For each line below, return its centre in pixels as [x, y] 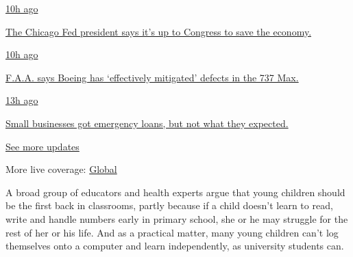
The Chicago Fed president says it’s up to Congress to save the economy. [159, 31]
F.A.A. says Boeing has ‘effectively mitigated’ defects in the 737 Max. [152, 77]
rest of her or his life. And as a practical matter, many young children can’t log [172, 232]
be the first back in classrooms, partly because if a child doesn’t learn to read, [169, 205]
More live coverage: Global [61, 169]
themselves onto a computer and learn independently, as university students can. [175, 246]
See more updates [42, 146]
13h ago [22, 100]
